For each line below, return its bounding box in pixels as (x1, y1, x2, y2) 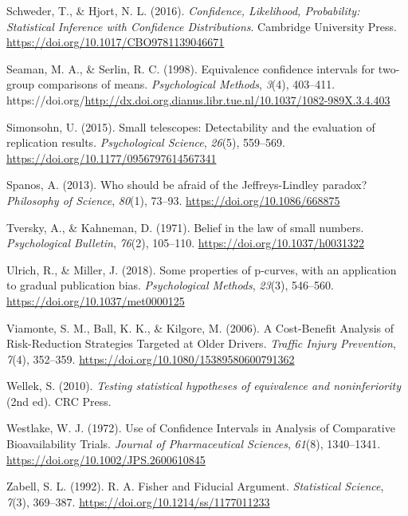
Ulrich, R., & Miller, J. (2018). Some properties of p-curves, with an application (6, 261, 397, 278)
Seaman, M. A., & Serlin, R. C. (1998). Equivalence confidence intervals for (6, 60, 375, 77)
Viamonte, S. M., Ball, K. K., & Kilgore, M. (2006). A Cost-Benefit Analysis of (6, 319, 394, 336)
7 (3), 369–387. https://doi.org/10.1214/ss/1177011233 (6, 493, 270, 510)
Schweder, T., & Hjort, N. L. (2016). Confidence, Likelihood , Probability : (6, 2, 360, 18)
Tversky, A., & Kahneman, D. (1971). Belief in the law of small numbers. (6, 219, 364, 235)
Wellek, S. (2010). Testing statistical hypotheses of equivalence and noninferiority (6, 377, 401, 394)
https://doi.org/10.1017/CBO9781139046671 (6, 33, 225, 50)
